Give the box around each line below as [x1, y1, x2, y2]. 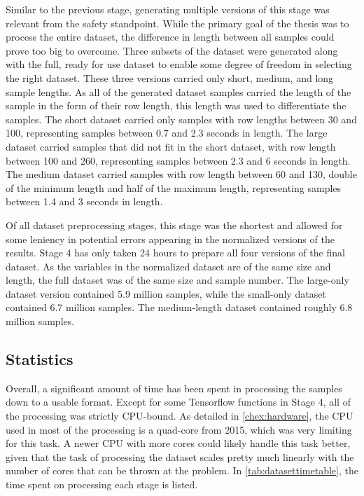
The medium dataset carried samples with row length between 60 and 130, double [6, 167, 357, 181]
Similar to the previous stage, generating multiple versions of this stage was [6, 2, 330, 16]
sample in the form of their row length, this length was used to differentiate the [6, 98, 346, 113]
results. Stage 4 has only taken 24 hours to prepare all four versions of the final [6, 245, 345, 260]
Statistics [6, 348, 73, 370]
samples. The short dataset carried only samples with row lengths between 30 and [6, 111, 357, 126]
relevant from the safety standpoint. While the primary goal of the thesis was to [6, 15, 349, 30]
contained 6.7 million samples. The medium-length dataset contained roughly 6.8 [6, 300, 353, 315]
